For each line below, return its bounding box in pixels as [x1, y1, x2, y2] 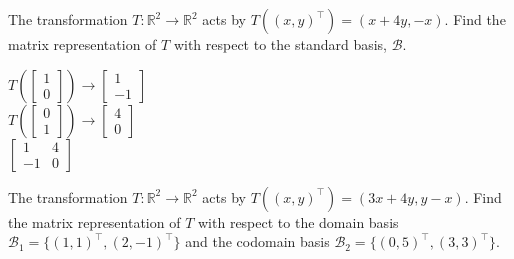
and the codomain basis [185, 231, 330, 252]
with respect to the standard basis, [173, 34, 388, 54]
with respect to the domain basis [198, 211, 399, 232]
